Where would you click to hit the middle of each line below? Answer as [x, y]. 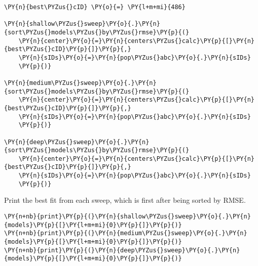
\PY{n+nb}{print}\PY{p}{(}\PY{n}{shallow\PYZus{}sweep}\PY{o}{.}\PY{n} [127, 217]
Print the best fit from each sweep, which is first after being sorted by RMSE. [125, 200]
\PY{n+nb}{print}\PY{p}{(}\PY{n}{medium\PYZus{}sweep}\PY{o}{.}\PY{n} [126, 233]
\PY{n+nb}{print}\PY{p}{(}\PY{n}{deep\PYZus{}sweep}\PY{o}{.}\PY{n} [122, 250]
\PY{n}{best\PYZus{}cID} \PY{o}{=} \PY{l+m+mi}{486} [95, 7]
